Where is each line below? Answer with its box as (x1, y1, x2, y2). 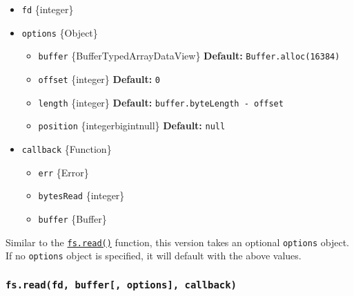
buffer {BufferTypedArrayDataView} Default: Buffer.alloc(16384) (38, 48, 340, 63)
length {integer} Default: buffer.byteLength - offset (38, 95, 284, 109)
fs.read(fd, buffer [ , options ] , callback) (6, 279, 237, 290)
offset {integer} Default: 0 (38, 71, 160, 86)
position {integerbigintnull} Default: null (38, 118, 226, 133)
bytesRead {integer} (38, 188, 125, 203)
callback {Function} (21, 141, 112, 156)
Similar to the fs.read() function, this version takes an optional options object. (6, 234, 349, 249)
